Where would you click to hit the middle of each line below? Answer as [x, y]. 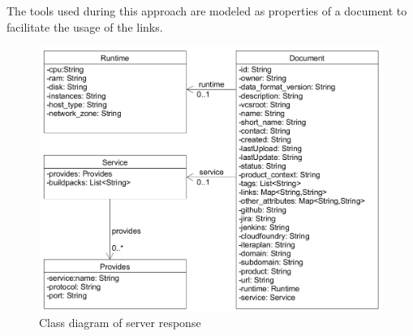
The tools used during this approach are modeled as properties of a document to [207, 11]
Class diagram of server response [120, 323]
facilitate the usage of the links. [85, 26]
